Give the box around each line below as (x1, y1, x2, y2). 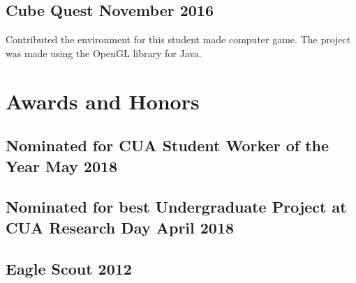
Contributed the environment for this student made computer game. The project (6, 32, 351, 47)
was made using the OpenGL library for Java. (6, 45, 202, 60)
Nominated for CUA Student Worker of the (6, 135, 329, 156)
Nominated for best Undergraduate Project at (6, 196, 347, 217)
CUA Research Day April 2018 (6, 216, 235, 238)
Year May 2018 (6, 155, 118, 176)
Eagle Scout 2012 (6, 257, 132, 279)
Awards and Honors (6, 86, 200, 115)
